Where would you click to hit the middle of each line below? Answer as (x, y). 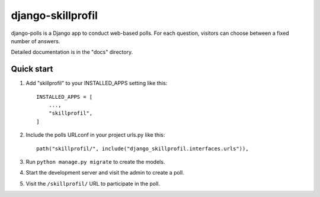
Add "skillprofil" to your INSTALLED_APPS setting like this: (97, 83)
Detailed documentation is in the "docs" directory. (72, 52)
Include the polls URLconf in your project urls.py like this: (95, 135)
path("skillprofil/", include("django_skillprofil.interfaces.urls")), (143, 148)
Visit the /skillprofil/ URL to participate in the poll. (93, 183)
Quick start (32, 69)
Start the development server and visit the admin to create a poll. (105, 173)
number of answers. (36, 41)
